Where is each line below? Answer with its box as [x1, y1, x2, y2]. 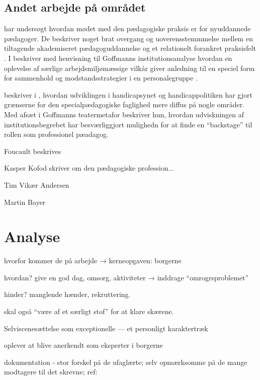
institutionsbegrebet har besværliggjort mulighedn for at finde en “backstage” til [4, 119, 252, 129]
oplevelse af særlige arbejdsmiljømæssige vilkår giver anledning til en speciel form [4, 62, 255, 73]
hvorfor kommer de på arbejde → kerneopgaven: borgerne [4, 255, 182, 266]
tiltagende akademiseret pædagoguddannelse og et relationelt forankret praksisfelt [4, 43, 256, 53]
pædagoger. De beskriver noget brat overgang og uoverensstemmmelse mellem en [4, 33, 253, 43]
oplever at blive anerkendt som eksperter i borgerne [4, 340, 163, 350]
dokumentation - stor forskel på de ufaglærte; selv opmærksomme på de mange [4, 356, 247, 367]
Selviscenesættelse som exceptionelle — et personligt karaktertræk [4, 323, 208, 333]
